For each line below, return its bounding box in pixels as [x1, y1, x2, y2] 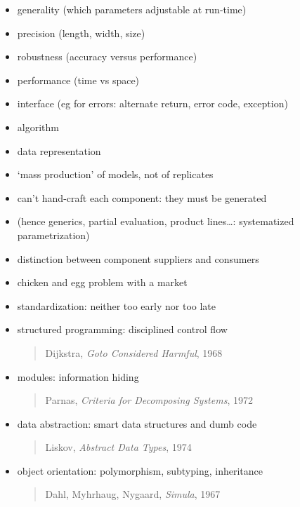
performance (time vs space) [17, 72, 140, 87]
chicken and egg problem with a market [17, 275, 188, 290]
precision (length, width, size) [17, 25, 145, 40]
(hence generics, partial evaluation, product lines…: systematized [17, 214, 294, 229]
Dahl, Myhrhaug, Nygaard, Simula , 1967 [45, 487, 221, 501]
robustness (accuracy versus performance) [17, 49, 197, 64]
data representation [17, 143, 101, 158]
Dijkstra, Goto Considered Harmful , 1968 [45, 345, 223, 360]
